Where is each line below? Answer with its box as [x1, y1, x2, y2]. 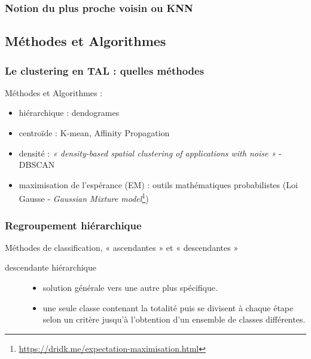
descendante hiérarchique [5, 261, 96, 274]
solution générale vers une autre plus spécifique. [42, 281, 218, 294]
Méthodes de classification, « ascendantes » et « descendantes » [5, 241, 239, 253]
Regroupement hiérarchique [5, 217, 142, 232]
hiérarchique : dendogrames [19, 106, 120, 119]
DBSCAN [19, 158, 55, 171]
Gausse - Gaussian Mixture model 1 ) [19, 191, 149, 205]
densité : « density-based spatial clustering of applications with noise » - [19, 146, 282, 159]
